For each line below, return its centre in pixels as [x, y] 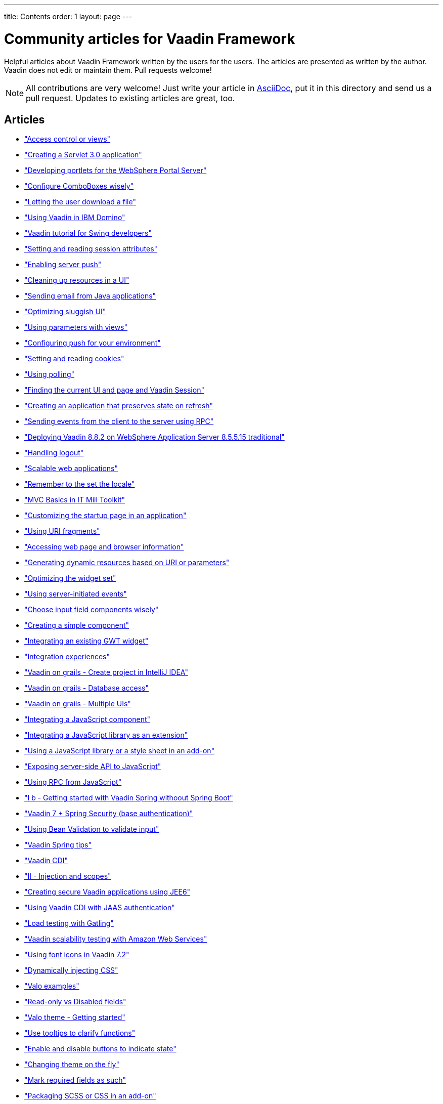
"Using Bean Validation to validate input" [92, 829]
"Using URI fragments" [62, 531]
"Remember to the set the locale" [80, 484]
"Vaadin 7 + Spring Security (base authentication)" [109, 814]
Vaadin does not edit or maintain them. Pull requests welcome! [108, 70]
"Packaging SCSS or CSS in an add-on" [90, 1096]
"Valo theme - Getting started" [75, 1017]
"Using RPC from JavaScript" [73, 782]
